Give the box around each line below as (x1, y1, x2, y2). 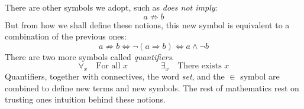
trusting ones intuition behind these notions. (5, 93, 166, 105)
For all (96, 62, 121, 71)
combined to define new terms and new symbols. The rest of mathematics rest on (5, 81, 299, 94)
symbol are (240, 70, 280, 82)
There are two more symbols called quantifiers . (5, 50, 174, 62)
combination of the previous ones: (5, 30, 127, 42)
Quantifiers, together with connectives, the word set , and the (5, 70, 225, 82)
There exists (177, 62, 222, 71)
